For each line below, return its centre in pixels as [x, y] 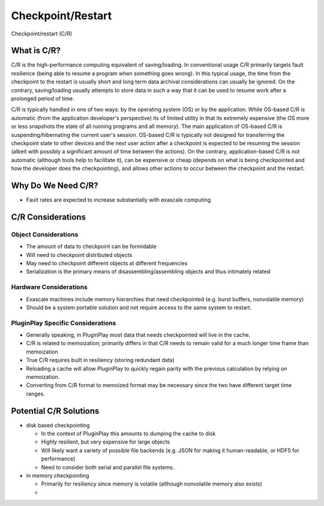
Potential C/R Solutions [55, 411]
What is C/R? [36, 51]
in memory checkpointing [58, 476]
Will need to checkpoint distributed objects [79, 255]
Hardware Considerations [49, 287]
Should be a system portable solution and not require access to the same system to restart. [139, 307]
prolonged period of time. [43, 98]
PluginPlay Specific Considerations [64, 323]
